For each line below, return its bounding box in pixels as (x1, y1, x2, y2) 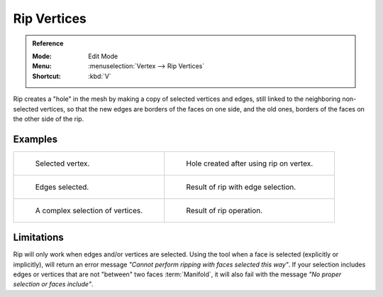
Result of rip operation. (186, 205, 263, 215)
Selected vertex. (35, 158, 90, 168)
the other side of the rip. (13, 114, 84, 123)
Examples (13, 133, 58, 145)
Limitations (13, 232, 64, 244)
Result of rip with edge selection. (186, 182, 296, 192)
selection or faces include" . (13, 280, 94, 288)
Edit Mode (88, 52, 118, 60)
